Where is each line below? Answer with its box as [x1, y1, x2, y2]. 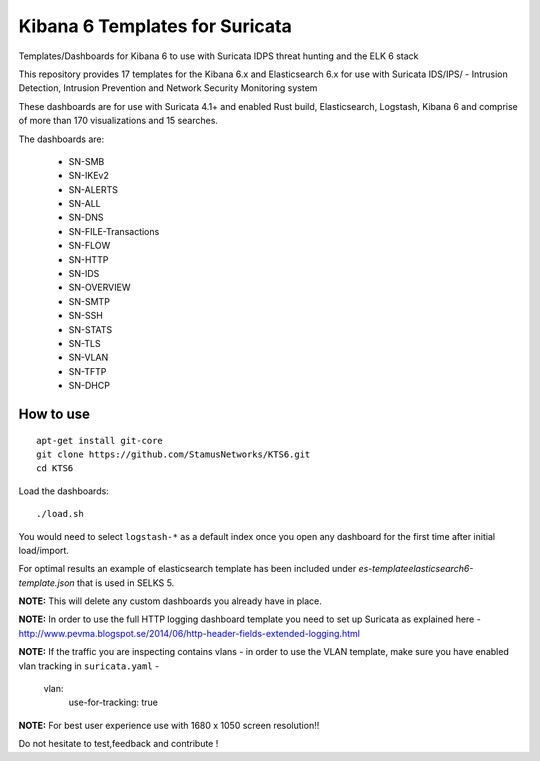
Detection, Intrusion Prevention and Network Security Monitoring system [18, 82, 318, 94]
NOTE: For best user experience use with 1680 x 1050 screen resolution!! [18, 719, 320, 731]
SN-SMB [68, 155, 105, 167]
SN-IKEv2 [68, 170, 109, 182]
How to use [18, 405, 90, 422]
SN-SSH [68, 310, 104, 322]
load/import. [18, 544, 70, 556]
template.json [18, 576, 75, 589]
